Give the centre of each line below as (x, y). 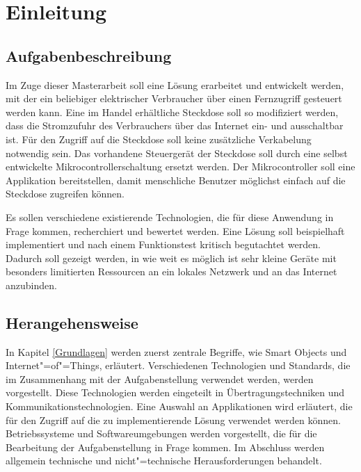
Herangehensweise (72, 322)
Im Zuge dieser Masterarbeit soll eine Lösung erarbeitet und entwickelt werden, (175, 84)
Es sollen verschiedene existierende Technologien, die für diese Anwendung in (170, 217)
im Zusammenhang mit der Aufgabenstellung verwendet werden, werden (160, 379)
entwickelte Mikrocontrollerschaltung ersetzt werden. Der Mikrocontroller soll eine (180, 166)
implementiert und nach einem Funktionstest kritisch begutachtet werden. (163, 244)
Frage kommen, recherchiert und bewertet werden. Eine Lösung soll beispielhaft (175, 230)
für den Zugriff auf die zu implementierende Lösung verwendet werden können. (173, 420)
